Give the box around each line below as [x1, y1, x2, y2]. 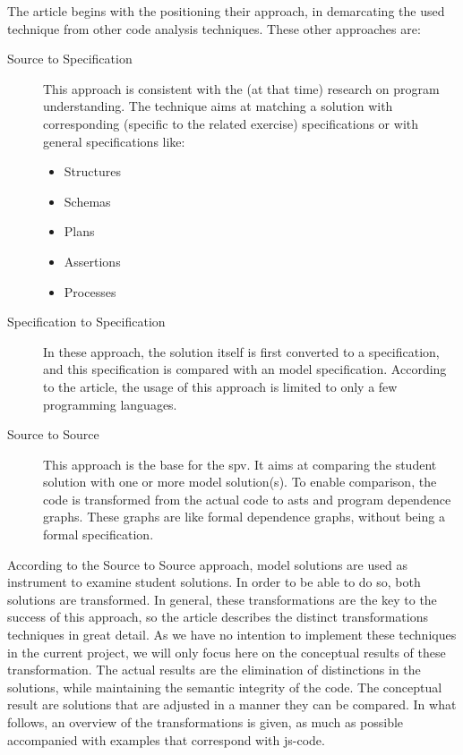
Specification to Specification [7, 312, 166, 331]
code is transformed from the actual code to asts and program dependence [43, 489, 451, 508]
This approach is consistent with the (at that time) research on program [43, 79, 440, 98]
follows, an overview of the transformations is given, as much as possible [7, 713, 404, 731]
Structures [64, 162, 121, 181]
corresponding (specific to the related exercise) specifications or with [43, 114, 419, 132]
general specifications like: [43, 131, 185, 150]
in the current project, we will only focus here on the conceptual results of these [7, 642, 446, 661]
